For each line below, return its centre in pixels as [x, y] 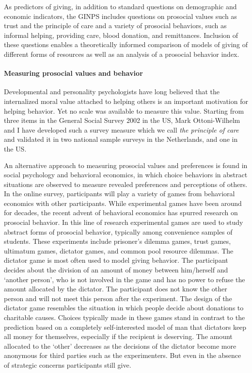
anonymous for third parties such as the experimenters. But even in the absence [123, 355]
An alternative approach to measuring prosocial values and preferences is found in [126, 165]
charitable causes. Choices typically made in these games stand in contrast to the [125, 317]
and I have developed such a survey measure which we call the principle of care [121, 129]
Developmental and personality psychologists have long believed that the [112, 92]
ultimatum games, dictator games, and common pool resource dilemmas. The [119, 250]
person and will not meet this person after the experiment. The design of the [118, 298]
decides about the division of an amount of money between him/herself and [116, 270]
